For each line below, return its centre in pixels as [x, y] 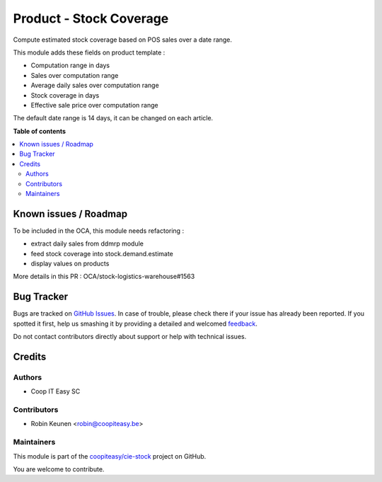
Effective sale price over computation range [94, 105]
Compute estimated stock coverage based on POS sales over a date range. [123, 40]
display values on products [70, 264]
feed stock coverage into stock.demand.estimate [102, 253]
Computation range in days [70, 65]
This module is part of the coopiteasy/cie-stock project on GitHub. [110, 456]
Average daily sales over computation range [95, 86]
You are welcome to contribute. [59, 469]
